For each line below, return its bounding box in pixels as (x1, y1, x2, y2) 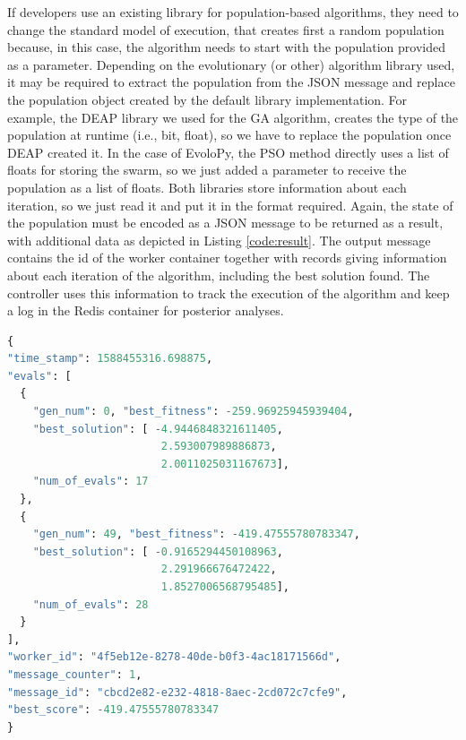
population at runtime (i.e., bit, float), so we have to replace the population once (7, 125, 452, 144)
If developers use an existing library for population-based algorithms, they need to (7, 3, 459, 21)
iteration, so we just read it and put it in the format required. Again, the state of (7, 195, 453, 214)
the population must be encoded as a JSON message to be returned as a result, (7, 213, 444, 232)
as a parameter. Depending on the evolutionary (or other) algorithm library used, (7, 55, 455, 73)
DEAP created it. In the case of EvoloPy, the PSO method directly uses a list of (7, 142, 449, 161)
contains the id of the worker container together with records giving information (7, 248, 447, 267)
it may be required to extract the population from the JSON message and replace (7, 73, 455, 91)
